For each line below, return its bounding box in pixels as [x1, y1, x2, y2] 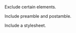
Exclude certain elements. [4, 4, 57, 10]
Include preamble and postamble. [4, 13, 72, 19]
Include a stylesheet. [4, 22, 46, 28]
